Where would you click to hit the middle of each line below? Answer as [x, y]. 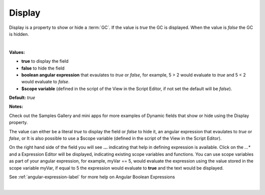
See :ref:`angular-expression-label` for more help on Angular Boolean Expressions [92, 177]
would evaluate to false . [45, 82]
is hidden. [19, 34]
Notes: [16, 107]
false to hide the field [43, 68]
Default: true [22, 97]
